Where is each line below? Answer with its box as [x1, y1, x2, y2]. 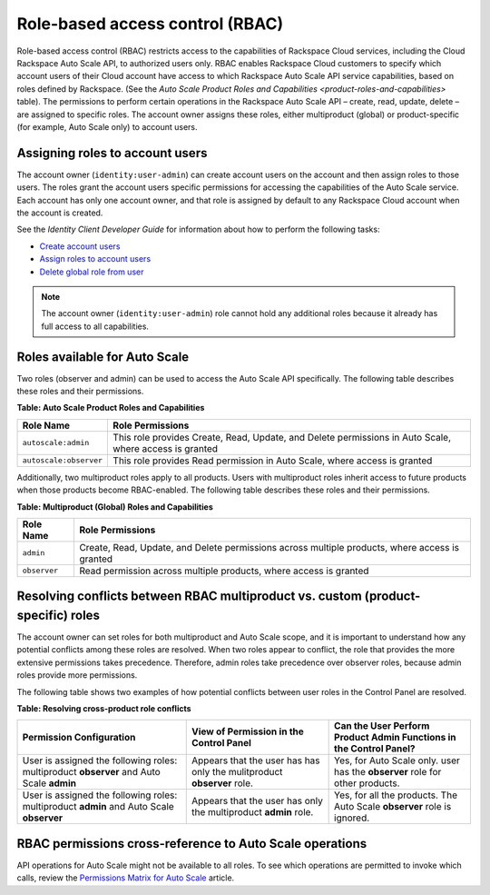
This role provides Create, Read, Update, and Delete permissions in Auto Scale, [113, 431, 452, 443]
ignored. [334, 811, 370, 824]
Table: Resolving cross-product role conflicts [16, 703, 191, 714]
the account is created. [16, 207, 103, 218]
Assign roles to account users [39, 254, 152, 264]
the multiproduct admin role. [191, 806, 314, 819]
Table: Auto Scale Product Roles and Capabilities [16, 403, 205, 413]
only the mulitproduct [191, 766, 283, 779]
